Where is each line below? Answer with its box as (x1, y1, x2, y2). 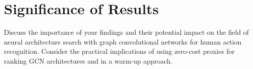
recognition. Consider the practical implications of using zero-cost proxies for (4, 46, 235, 56)
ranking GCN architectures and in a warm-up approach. (4, 55, 173, 66)
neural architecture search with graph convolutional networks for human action (4, 36, 242, 46)
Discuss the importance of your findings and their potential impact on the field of (4, 27, 249, 37)
